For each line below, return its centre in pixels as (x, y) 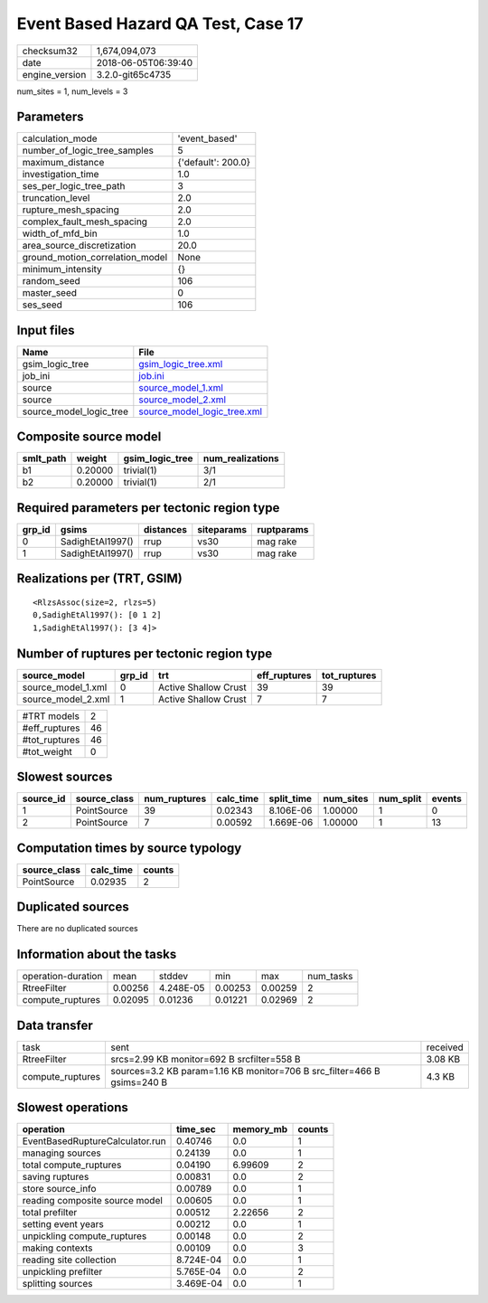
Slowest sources (65, 777)
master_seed (49, 293)
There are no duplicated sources (78, 929)
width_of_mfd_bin (60, 233)
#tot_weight (47, 751)
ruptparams (283, 529)
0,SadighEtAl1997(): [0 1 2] (97, 615)
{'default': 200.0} (214, 163)
